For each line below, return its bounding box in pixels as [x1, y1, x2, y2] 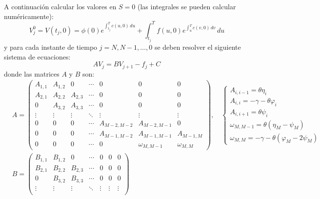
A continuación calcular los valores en [4, 1, 117, 11]
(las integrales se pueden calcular [138, 1, 236, 11]
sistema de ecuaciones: [4, 51, 71, 61]
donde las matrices [4, 68, 60, 79]
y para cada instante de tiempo [4, 42, 98, 52]
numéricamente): [4, 11, 54, 21]
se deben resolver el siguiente [154, 42, 241, 52]
